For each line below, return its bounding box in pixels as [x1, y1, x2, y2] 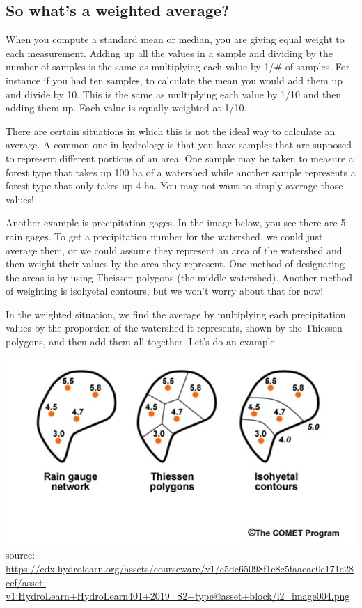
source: [6, 547, 36, 562]
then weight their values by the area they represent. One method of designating [6, 256, 345, 271]
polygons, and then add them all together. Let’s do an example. [6, 334, 278, 349]
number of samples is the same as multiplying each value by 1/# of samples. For [6, 59, 350, 74]
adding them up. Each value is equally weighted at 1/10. [6, 100, 247, 115]
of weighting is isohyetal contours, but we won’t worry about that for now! [6, 283, 324, 298]
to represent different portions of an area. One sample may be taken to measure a [6, 150, 354, 165]
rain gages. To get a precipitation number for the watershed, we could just [6, 228, 323, 243]
